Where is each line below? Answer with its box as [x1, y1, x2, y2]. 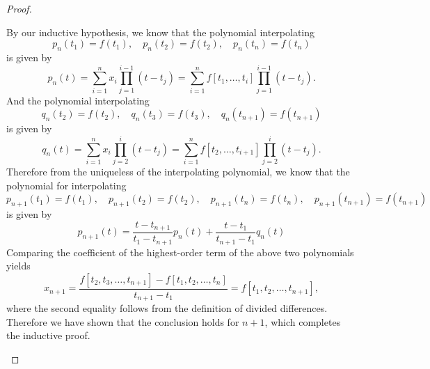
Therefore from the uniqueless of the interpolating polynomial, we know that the [6, 164, 350, 179]
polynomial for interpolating [6, 178, 127, 192]
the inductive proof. [6, 328, 90, 343]
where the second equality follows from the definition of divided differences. [6, 301, 328, 315]
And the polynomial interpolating [6, 93, 150, 107]
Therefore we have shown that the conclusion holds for [6, 314, 239, 329]
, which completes [264, 314, 341, 329]
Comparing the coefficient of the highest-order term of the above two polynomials [6, 244, 354, 259]
